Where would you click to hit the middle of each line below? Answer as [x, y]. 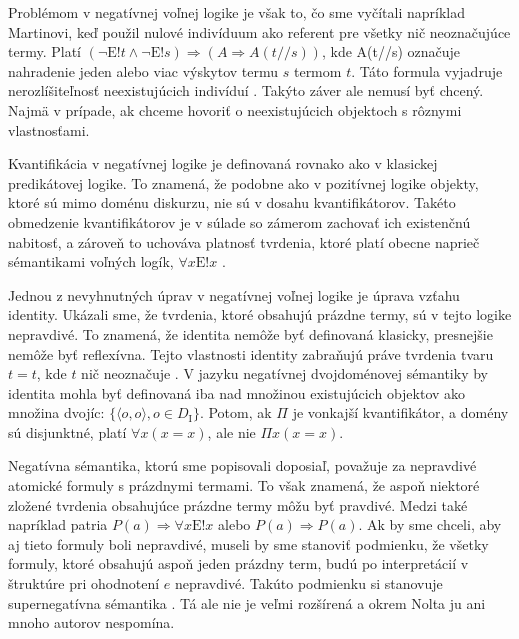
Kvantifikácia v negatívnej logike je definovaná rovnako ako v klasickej [223, 163]
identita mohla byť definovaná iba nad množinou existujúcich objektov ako [237, 392]
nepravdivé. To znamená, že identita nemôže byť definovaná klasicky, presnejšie [250, 333]
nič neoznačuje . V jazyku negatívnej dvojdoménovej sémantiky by [284, 373]
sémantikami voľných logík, [91, 261]
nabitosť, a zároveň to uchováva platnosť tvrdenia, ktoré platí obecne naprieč [244, 241]
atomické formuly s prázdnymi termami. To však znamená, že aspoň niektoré [244, 485]
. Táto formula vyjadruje [427, 70]
